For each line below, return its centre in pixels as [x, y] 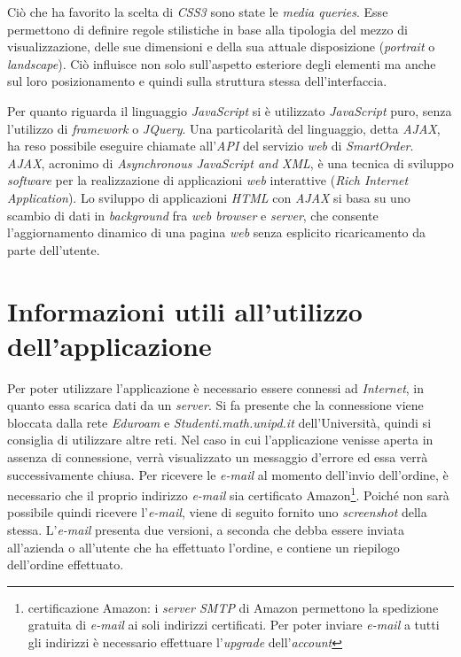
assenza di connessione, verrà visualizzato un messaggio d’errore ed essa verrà [218, 457]
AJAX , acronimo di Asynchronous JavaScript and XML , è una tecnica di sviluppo [230, 162]
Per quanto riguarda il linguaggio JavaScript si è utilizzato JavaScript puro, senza [230, 110]
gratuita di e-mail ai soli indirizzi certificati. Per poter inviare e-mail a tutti [234, 625]
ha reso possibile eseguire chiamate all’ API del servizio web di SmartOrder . [211, 146]
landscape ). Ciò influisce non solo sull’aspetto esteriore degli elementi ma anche [222, 63]
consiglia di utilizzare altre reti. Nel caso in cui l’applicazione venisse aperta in [220, 440]
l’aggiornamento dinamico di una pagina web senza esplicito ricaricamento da [217, 232]
